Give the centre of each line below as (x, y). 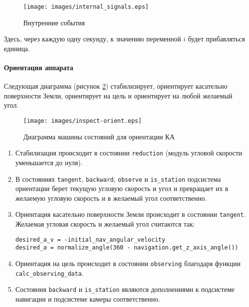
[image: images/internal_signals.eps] (86, 7)
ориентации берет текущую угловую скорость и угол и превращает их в (122, 188)
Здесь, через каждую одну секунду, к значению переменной (93, 39)
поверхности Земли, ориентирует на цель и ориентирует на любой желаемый (118, 95)
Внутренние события (54, 22)
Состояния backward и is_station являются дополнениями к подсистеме (125, 289)
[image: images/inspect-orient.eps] (83, 121)
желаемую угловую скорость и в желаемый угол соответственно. (111, 198)
